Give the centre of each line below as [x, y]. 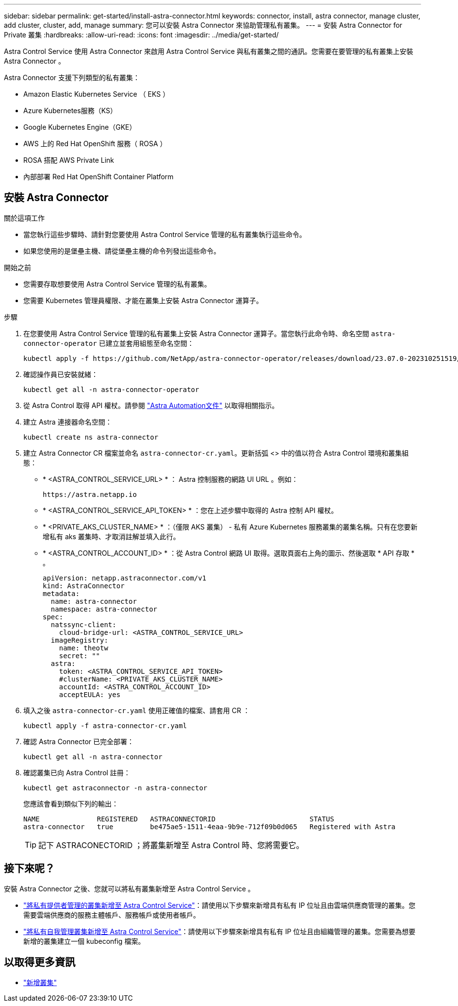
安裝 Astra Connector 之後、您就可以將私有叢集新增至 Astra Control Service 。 [129, 888]
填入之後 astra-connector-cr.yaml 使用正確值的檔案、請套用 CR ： [137, 710]
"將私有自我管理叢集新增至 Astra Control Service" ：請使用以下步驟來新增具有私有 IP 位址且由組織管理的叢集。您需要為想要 [220, 931]
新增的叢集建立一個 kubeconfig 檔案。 [84, 941]
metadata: [61, 593]
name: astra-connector [94, 601]
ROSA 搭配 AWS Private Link [69, 160]
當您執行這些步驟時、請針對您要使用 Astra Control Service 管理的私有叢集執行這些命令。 [165, 234]
